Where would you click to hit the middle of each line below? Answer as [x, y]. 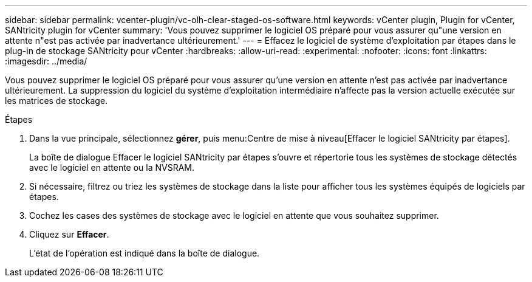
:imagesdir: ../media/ [46, 61]
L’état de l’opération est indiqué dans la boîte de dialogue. [145, 253]
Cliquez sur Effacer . [69, 234]
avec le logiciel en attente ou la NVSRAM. [112, 167]
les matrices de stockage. [56, 101]
